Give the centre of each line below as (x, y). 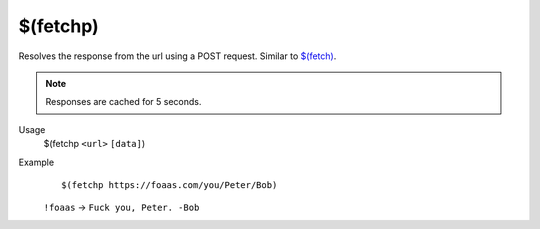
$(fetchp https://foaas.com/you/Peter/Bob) (169, 184)
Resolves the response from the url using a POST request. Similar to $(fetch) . (177, 56)
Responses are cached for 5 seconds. (123, 102)
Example (36, 162)
